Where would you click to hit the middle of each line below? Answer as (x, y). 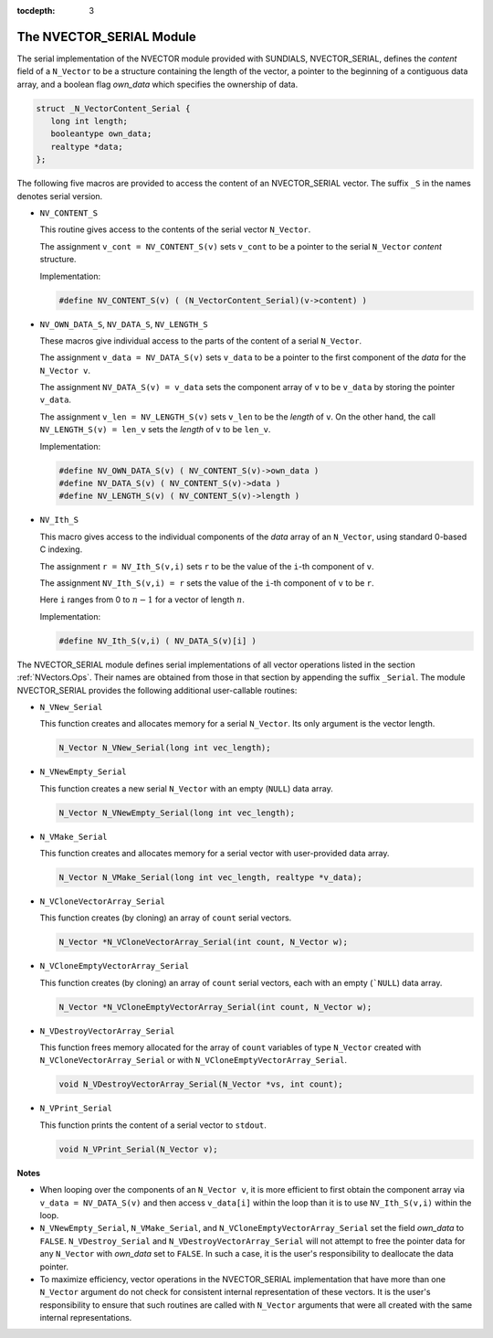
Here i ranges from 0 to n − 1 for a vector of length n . (142, 600)
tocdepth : (36, 11)
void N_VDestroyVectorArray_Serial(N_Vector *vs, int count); (201, 1084)
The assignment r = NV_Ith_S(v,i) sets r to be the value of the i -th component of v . (207, 566)
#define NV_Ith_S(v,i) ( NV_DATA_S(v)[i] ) (158, 641)
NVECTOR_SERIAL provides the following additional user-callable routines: (157, 690)
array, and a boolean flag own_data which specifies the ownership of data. (157, 84)
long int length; (89, 122)
